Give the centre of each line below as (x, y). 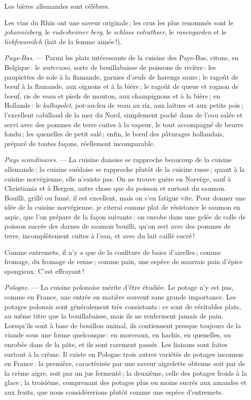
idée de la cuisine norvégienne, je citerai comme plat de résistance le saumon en (122, 207)
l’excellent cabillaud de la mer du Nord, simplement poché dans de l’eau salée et (124, 114)
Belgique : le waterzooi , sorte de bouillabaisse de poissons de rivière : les (110, 67)
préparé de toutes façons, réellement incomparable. (80, 143)
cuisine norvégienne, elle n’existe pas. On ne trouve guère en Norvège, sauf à (118, 178)
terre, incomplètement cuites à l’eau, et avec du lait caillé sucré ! (100, 236)
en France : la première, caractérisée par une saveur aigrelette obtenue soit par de (125, 363)
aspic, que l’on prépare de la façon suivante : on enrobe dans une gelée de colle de (125, 216)
